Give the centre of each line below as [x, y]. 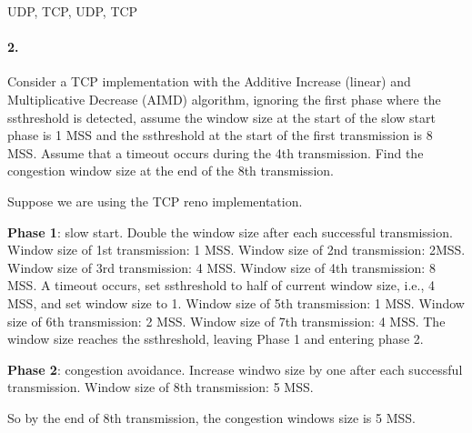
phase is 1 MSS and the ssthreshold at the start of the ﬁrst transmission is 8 [220, 135]
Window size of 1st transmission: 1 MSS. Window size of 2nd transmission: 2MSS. [236, 250]
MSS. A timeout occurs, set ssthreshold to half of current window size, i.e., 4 [221, 285]
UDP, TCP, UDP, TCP [73, 11]
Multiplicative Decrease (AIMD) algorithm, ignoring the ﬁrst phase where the [224, 99]
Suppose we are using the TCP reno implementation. [155, 201]
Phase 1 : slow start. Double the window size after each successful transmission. [230, 232]
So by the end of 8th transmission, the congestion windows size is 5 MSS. [211, 417]
